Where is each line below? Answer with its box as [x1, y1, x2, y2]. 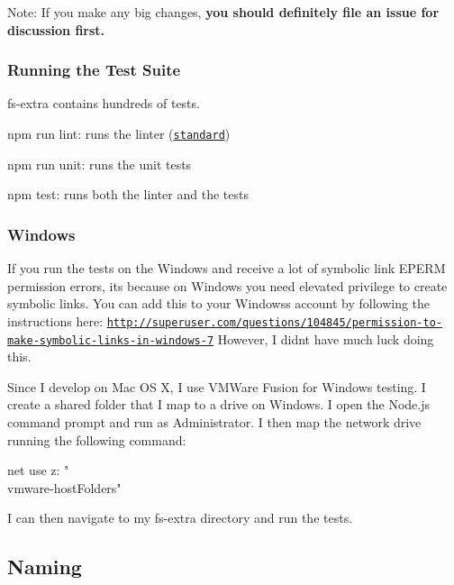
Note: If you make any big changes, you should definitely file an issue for [7, 3, 440, 21]
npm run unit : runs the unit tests [7, 154, 192, 173]
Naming [7, 553, 82, 580]
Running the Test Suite [7, 59, 181, 81]
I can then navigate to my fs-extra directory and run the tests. [7, 508, 353, 527]
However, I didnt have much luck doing [217, 329, 434, 348]
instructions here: [7, 311, 104, 330]
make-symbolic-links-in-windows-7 [7, 334, 214, 347]
